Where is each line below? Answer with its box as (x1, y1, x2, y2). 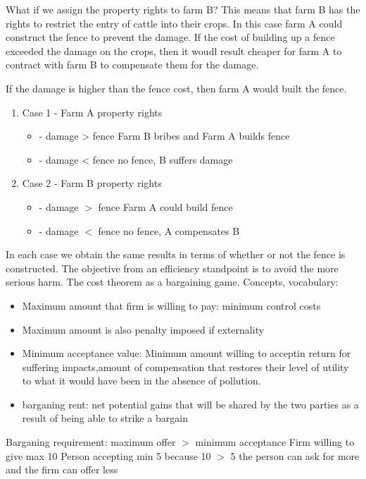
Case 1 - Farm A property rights (22, 104, 163, 119)
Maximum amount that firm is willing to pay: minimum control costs (22, 298, 321, 313)
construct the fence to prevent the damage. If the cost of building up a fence (6, 30, 335, 44)
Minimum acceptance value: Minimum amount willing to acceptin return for (22, 346, 351, 360)
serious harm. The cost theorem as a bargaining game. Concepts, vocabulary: (6, 274, 339, 289)
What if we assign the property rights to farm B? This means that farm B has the (6, 2, 360, 16)
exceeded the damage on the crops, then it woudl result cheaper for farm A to (6, 43, 342, 58)
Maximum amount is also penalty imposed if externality (22, 322, 265, 336)
